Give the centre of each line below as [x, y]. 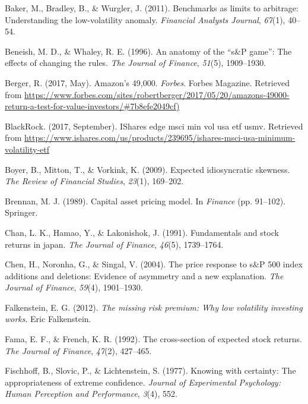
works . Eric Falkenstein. [48, 319]
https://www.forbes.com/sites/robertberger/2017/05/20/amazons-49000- [157, 94]
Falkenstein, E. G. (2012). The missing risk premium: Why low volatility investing [154, 307]
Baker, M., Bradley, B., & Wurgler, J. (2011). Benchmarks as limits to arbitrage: [152, 8]
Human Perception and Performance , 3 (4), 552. [91, 394]
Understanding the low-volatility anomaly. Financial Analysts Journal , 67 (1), [145, 19]
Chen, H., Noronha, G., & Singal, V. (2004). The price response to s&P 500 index [154, 264]
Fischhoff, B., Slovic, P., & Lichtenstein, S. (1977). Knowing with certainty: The [150, 370]
